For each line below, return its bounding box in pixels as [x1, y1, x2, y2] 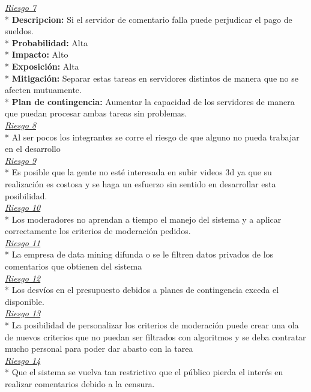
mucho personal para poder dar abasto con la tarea [5, 342, 193, 355]
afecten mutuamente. [5, 83, 82, 96]
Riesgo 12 [5, 271, 41, 284]
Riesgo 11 [5, 236, 41, 249]
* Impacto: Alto [5, 48, 68, 61]
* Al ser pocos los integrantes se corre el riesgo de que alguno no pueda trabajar [5, 130, 300, 143]
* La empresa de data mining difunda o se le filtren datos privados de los [5, 248, 274, 261]
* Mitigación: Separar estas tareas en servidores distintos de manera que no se [5, 71, 298, 84]
